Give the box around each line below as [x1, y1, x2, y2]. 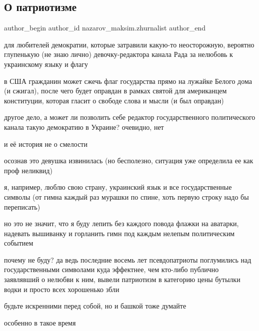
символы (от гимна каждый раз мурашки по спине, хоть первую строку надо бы [4, 191, 249, 202]
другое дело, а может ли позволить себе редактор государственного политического [4, 112, 255, 122]
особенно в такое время [4, 317, 76, 328]
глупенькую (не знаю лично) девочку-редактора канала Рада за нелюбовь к [4, 49, 233, 59]
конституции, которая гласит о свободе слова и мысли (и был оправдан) [4, 95, 224, 105]
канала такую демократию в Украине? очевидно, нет [4, 121, 164, 132]
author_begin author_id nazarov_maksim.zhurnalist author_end [4, 22, 205, 33]
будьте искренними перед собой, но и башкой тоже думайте [4, 301, 186, 311]
